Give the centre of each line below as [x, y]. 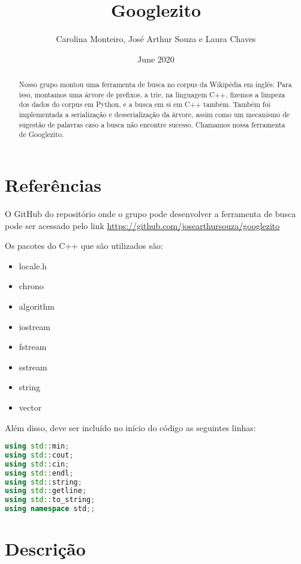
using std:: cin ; [37, 464]
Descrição [45, 549]
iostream [35, 326]
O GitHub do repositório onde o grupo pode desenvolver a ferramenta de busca [150, 213]
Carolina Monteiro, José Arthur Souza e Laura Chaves [156, 39]
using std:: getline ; [46, 491]
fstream [33, 347]
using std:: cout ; [39, 455]
